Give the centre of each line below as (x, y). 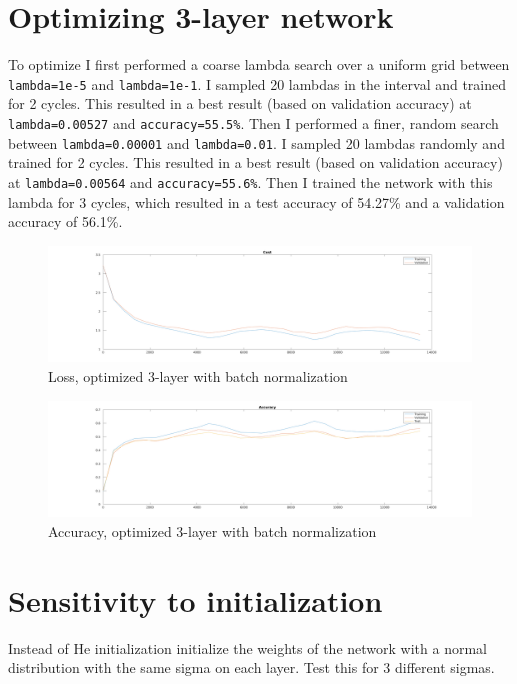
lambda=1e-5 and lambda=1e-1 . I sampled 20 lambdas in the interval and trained (257, 83)
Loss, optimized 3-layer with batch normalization (198, 376)
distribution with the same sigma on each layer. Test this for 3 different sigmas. (251, 667)
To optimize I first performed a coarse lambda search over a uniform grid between (259, 64)
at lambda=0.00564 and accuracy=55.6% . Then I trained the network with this (250, 181)
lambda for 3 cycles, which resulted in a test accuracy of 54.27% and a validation (256, 201)
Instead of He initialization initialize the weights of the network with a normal (247, 647)
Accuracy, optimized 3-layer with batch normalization (212, 531)
